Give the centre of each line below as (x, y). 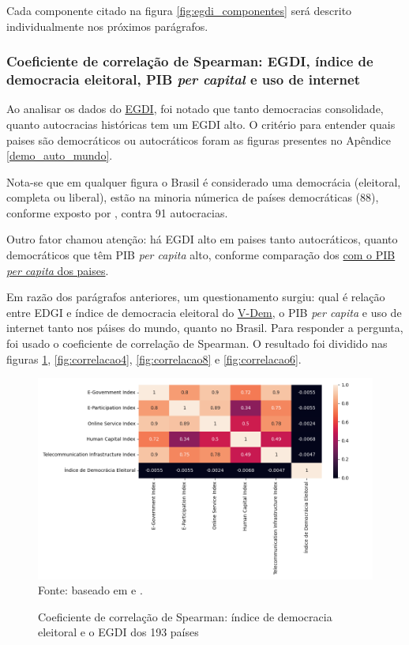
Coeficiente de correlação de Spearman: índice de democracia (185, 616)
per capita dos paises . (58, 270)
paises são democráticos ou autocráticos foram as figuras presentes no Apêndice (199, 140)
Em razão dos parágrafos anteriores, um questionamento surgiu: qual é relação (196, 297)
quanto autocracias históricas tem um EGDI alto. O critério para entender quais (201, 124)
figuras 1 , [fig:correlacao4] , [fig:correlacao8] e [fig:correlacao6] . (154, 358)
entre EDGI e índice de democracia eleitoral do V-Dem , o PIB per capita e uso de (204, 312)
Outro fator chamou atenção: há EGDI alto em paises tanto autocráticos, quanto (202, 239)
